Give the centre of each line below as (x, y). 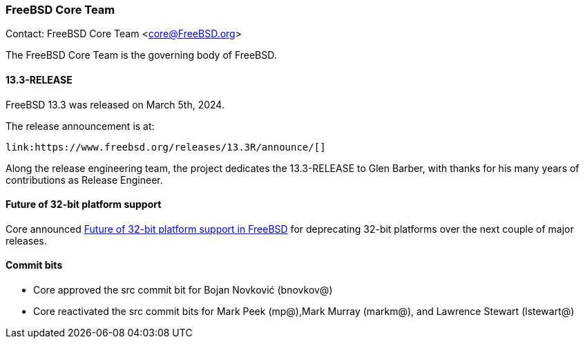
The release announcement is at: (80, 126)
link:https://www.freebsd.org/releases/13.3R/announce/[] (166, 147)
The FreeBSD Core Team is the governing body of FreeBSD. (141, 55)
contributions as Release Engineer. (84, 180)
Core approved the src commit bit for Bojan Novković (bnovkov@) (183, 290)
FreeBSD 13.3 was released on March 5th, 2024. (115, 104)
